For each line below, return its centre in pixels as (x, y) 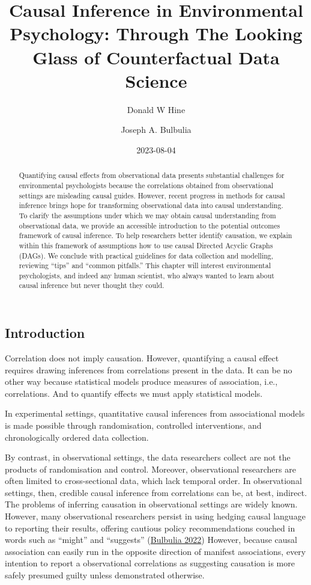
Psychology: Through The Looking (156, 33)
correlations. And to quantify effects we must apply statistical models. (134, 393)
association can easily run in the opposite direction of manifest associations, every (155, 551)
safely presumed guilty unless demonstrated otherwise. (105, 575)
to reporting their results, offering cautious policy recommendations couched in (150, 528)
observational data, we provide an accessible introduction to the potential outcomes (149, 225)
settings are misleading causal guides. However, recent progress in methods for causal (152, 195)
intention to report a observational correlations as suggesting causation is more (150, 563)
